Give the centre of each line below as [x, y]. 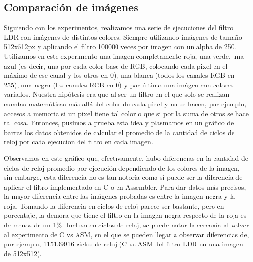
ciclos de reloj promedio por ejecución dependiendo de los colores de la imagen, [122, 167]
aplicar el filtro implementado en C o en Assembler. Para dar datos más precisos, [125, 186]
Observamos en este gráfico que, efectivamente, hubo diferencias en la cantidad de [126, 158]
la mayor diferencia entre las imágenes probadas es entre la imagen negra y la [120, 196]
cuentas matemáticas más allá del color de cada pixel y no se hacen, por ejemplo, [125, 103]
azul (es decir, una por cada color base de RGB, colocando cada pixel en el [116, 65]
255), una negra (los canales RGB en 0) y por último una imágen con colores [119, 84]
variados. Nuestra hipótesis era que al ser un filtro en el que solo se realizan [117, 94]
